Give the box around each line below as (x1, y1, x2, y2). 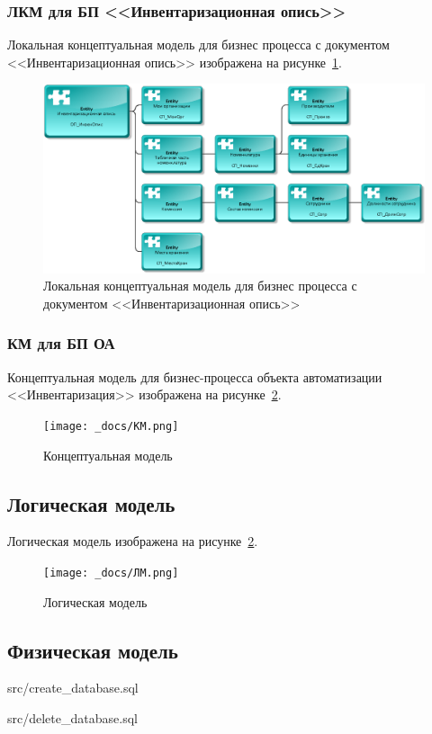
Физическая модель (7, 636, 178, 664)
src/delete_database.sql (7, 709, 138, 728)
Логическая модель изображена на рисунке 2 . (7, 532, 258, 550)
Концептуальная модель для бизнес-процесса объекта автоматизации (7, 367, 382, 386)
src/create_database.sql (7, 678, 139, 697)
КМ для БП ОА (7, 332, 115, 354)
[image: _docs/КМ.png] (43, 419, 179, 433)
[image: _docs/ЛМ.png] (43, 566, 179, 579)
